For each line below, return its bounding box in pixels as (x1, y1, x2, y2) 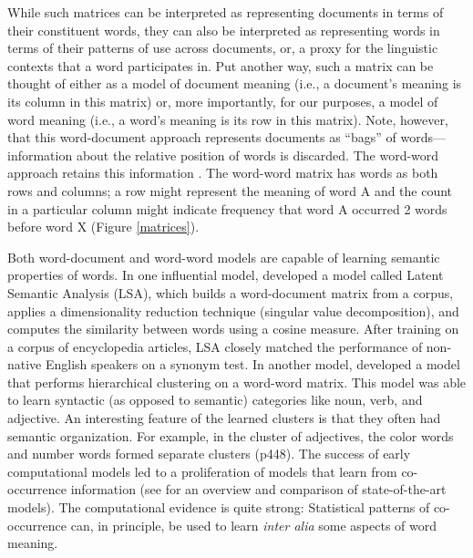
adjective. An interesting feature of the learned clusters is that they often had (7, 408, 441, 428)
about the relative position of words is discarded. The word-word (76, 145, 439, 164)
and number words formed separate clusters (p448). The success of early (7, 444, 411, 463)
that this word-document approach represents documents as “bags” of (7, 128, 396, 147)
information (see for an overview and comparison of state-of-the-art (70, 480, 447, 499)
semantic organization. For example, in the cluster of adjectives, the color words (7, 426, 454, 445)
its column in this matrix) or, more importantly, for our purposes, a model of (7, 91, 438, 110)
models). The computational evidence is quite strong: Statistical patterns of (7, 498, 430, 517)
